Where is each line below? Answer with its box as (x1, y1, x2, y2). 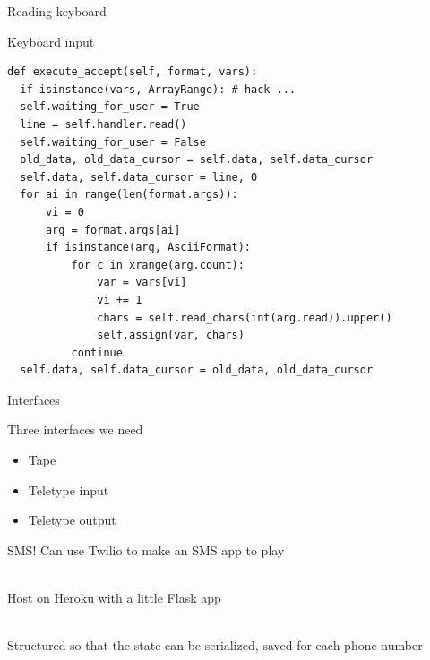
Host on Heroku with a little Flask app (7, 588, 221, 607)
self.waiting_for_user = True (20, 100, 200, 114)
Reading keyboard (7, 2, 107, 20)
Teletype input (28, 480, 109, 499)
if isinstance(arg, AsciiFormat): (45, 241, 252, 254)
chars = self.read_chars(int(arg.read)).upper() (97, 311, 392, 324)
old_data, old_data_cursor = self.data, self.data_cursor (20, 153, 374, 167)
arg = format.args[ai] (45, 223, 181, 236)
